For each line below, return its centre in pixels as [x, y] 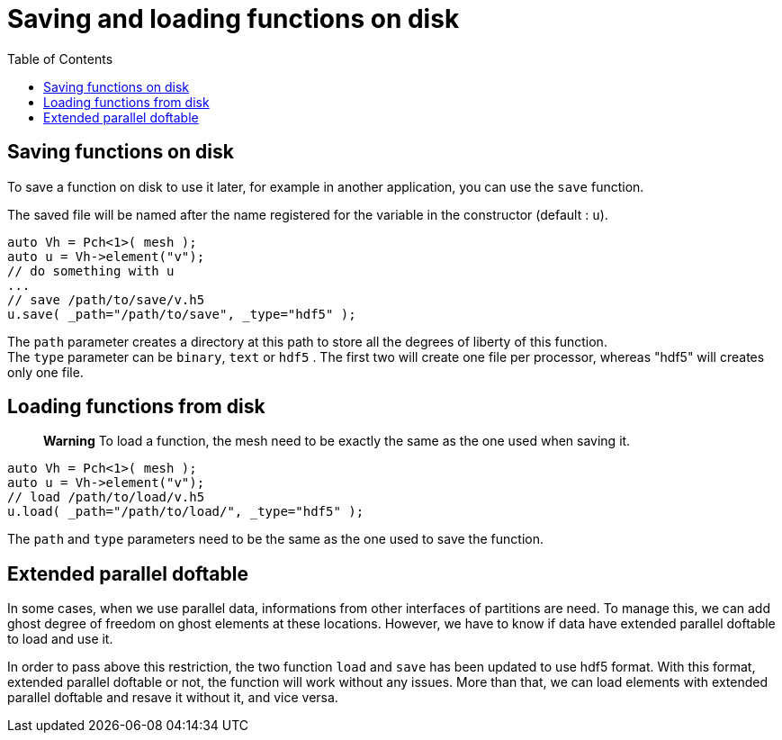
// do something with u [91, 271]
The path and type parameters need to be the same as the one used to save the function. [275, 539]
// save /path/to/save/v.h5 [106, 299]
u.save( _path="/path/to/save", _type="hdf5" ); [182, 314]
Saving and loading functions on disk [234, 19]
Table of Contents [60, 59]
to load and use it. [60, 639]
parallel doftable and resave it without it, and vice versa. [173, 698]
